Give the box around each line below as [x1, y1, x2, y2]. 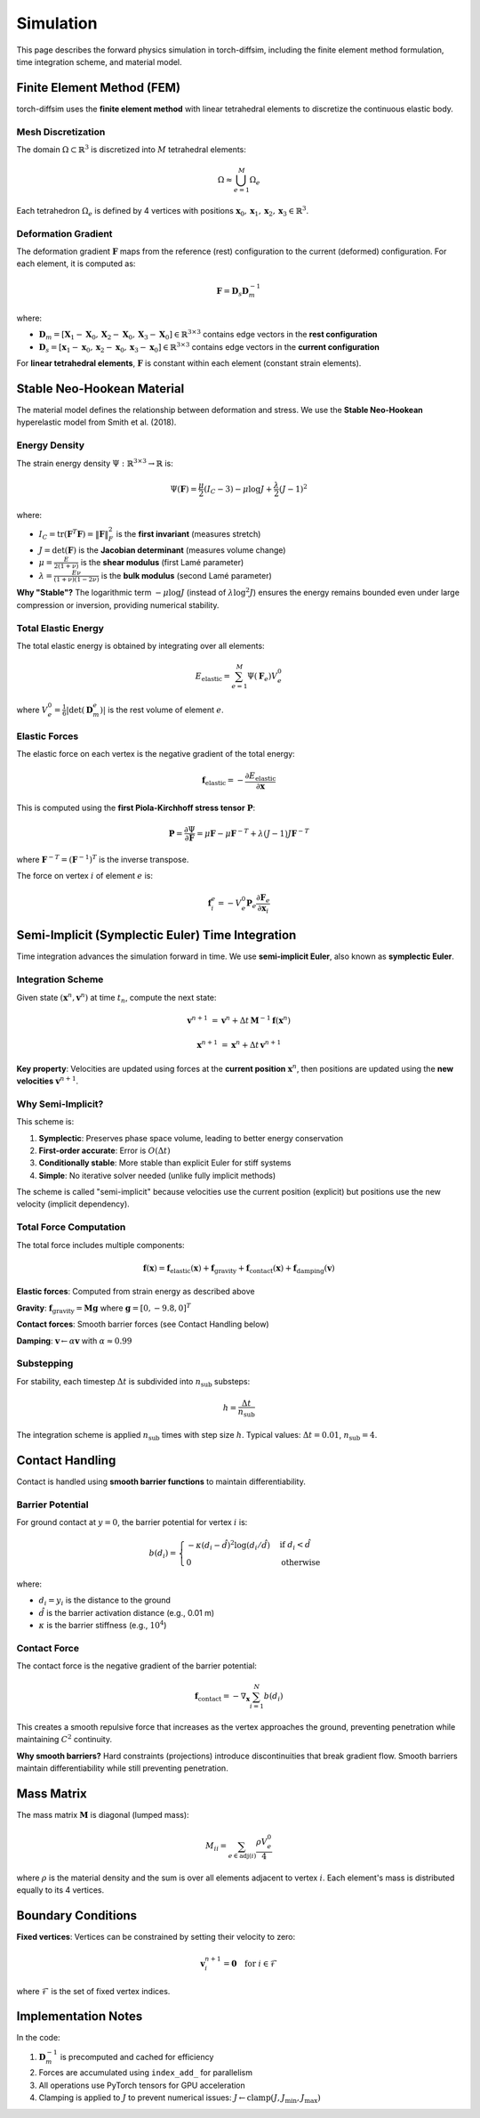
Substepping [16, 1358, 74, 1370]
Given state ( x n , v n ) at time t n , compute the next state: [16, 991, 217, 1005]
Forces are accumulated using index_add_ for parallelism [38, 2067, 253, 2078]
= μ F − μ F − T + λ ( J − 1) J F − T [196, 826, 310, 839]
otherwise [281, 1558, 321, 1568]
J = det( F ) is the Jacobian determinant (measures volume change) [38, 544, 286, 556]
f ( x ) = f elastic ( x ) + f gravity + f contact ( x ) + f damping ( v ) [142, 1262, 335, 1275]
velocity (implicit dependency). [16, 1198, 131, 1210]
